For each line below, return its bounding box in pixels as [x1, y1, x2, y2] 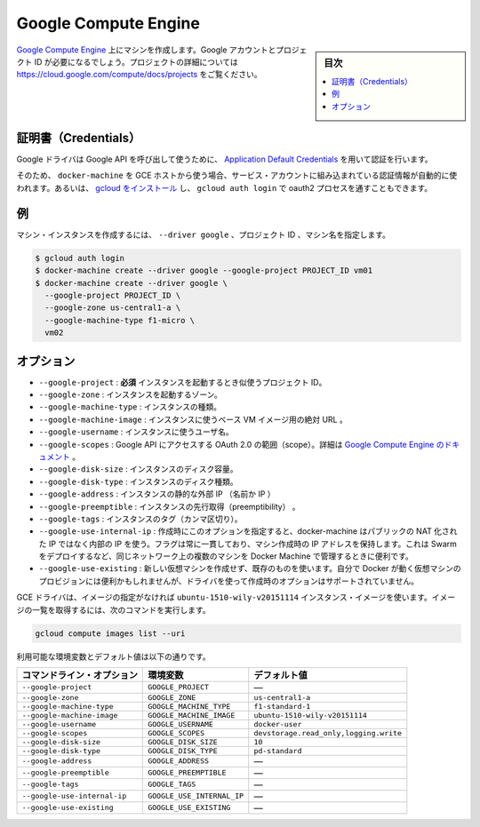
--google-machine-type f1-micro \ [44, 315, 196, 325]
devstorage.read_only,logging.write [253, 728, 402, 737]
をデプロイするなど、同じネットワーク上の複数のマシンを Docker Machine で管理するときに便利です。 [38, 551, 413, 561]
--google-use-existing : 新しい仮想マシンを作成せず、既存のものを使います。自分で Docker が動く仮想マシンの [38, 563, 461, 574]
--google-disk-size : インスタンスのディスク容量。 [38, 464, 239, 474]
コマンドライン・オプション [21, 669, 138, 681]
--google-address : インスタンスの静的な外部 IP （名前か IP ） [38, 489, 276, 499]
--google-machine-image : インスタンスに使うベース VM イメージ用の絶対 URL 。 [38, 414, 348, 425]
